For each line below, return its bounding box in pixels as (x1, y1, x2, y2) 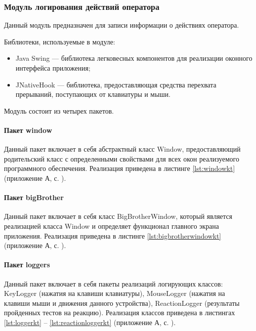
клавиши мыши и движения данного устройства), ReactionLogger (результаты (4, 297, 240, 308)
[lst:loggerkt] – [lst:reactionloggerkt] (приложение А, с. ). (4, 317, 176, 327)
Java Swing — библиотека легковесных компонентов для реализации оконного (15, 53, 253, 63)
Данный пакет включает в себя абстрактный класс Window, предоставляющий (4, 144, 241, 154)
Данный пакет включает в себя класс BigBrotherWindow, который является (4, 211, 232, 221)
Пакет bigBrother (4, 192, 64, 203)
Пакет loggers (4, 259, 50, 270)
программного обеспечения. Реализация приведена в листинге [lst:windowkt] (4, 163, 235, 173)
